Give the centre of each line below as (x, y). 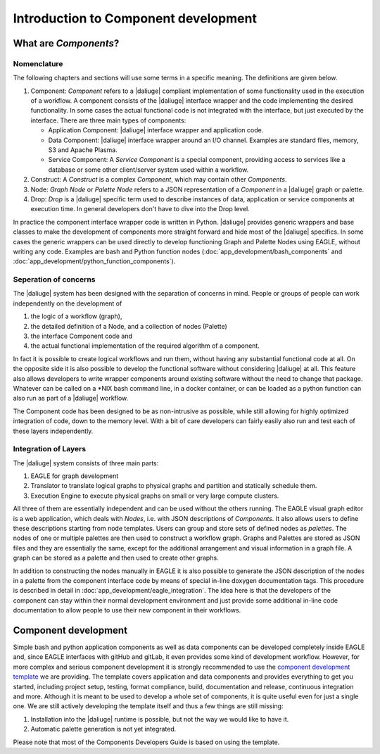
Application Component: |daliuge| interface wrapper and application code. (156, 130)
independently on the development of (68, 303)
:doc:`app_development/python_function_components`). (94, 261)
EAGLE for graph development (75, 476)
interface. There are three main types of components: (108, 120)
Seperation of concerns (54, 279)
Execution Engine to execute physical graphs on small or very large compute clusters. (155, 496)
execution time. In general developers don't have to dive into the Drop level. (140, 209)
